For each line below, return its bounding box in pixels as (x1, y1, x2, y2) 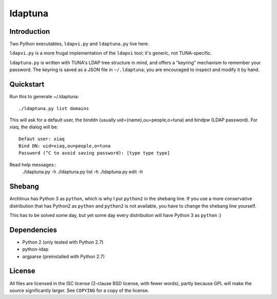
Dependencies (9, 225, 57, 234)
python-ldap (22, 246, 49, 252)
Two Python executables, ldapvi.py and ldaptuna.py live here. (9, 41, 150, 47)
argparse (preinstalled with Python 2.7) (22, 253, 105, 260)
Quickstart (9, 80, 45, 89)
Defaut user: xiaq (18, 136, 65, 142)
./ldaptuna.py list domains (18, 105, 89, 111)
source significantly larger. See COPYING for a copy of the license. (9, 287, 149, 293)
